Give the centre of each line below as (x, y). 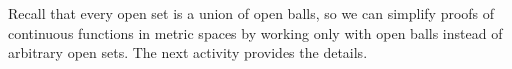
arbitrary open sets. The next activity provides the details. (188, 52)
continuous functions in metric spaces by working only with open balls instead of (255, 32)
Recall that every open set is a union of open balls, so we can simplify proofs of (251, 13)
